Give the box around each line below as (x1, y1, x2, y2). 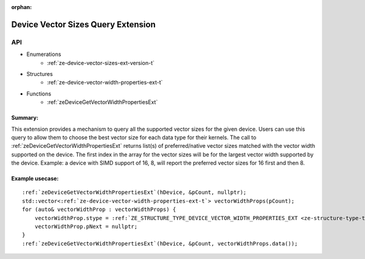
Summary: (11, 114, 39, 122)
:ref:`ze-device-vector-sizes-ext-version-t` (47, 59, 155, 66)
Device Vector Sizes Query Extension (11, 19, 156, 30)
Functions (26, 90, 52, 97)
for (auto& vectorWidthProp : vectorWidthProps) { (22, 206, 176, 213)
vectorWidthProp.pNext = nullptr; (34, 223, 138, 230)
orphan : (11, 4, 32, 10)
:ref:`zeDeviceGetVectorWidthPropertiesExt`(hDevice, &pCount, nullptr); (22, 189, 247, 196)
